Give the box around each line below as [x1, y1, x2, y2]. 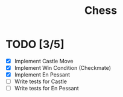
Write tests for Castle [14, 78, 68, 85]
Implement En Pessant [14, 71, 71, 78]
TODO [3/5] [5, 37, 65, 51]
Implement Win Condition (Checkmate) [14, 64, 112, 71]
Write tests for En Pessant [14, 85, 79, 92]
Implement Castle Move [14, 57, 74, 64]
